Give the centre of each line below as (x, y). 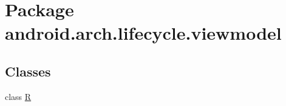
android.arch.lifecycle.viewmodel (143, 33)
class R (18, 96)
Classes (28, 71)
